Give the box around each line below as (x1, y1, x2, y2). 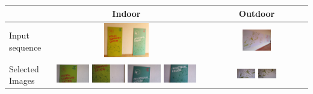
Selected (9, 62, 39, 75)
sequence (9, 40, 42, 53)
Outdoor (238, 7, 275, 19)
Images (9, 74, 35, 87)
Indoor (112, 7, 141, 19)
